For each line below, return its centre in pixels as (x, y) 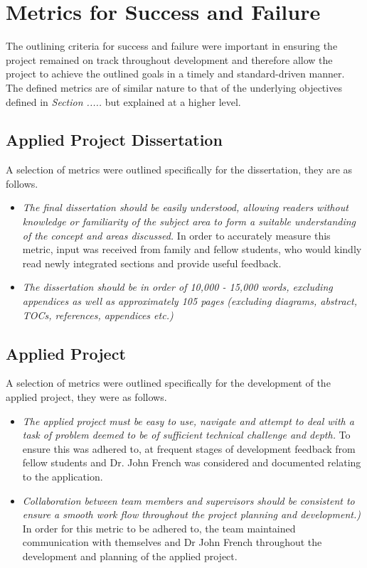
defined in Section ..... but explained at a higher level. (123, 101)
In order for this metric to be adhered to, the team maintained (159, 528)
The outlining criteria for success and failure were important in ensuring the (172, 46)
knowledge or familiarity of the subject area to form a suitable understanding (189, 221)
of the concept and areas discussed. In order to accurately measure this (176, 235)
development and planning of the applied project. (130, 556)
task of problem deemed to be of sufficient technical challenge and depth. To (186, 435)
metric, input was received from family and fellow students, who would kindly (192, 249)
